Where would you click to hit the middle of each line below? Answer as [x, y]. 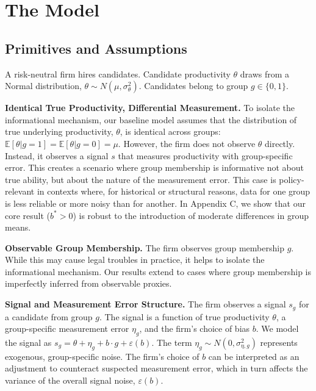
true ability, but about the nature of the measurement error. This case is [141, 179]
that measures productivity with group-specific [205, 155]
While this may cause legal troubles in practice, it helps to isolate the [135, 260]
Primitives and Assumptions [96, 48]
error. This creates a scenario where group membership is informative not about [154, 167]
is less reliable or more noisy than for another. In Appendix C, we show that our [155, 203]
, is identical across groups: [170, 131]
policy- [292, 179]
